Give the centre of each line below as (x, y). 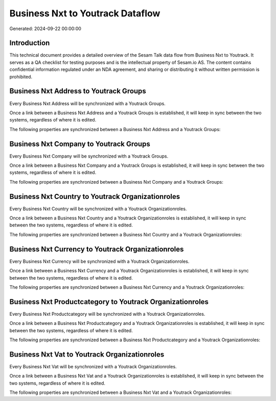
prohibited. (21, 77)
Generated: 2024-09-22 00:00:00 (45, 29)
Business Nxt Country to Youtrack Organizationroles (95, 196)
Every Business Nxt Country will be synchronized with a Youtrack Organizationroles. (98, 209)
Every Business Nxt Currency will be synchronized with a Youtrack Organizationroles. (99, 261)
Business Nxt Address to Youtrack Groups (78, 91)
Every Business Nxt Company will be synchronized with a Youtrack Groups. (89, 156)
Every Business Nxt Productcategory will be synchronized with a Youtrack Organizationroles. (107, 314)
